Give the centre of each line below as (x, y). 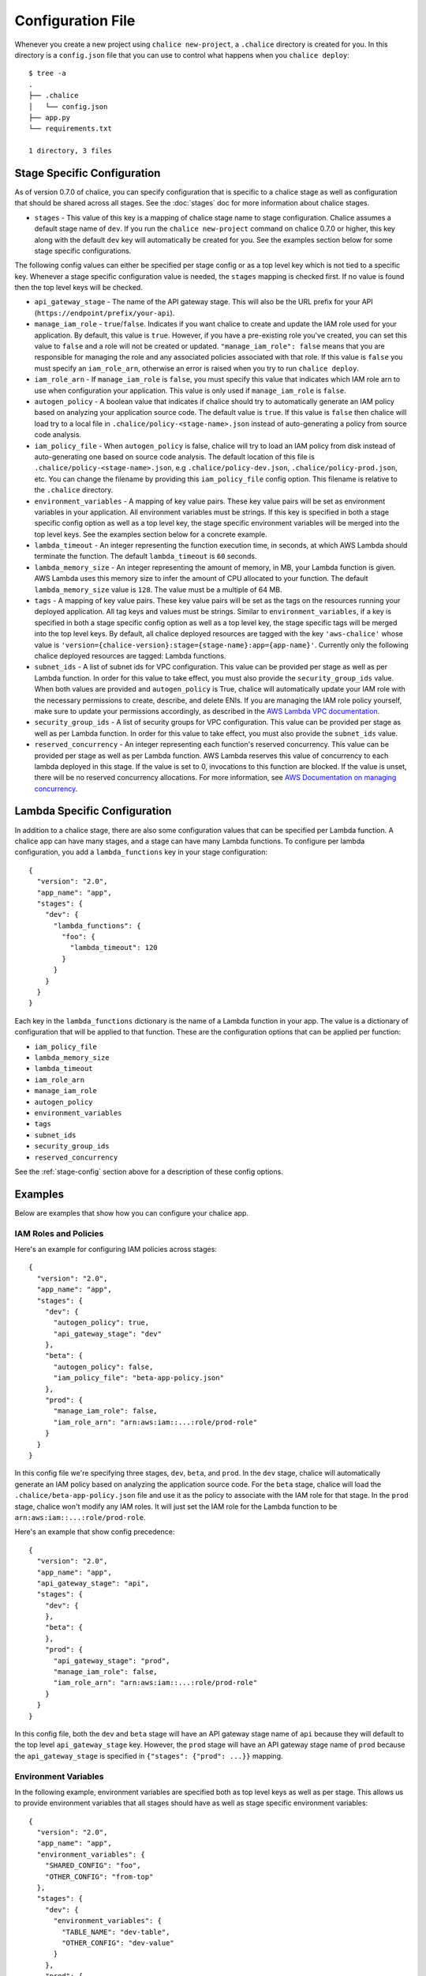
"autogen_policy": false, (103, 1367)
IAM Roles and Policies (59, 1233)
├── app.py (50, 117)
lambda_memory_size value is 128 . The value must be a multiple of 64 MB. (159, 590)
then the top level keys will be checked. (79, 288)
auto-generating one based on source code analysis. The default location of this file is (174, 456)
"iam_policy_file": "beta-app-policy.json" (139, 1378)
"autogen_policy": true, (101, 1323)
